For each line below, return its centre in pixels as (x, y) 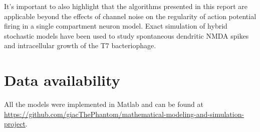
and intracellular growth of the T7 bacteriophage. (80, 45)
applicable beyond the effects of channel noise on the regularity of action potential (130, 16)
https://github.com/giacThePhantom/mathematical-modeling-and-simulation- (124, 114)
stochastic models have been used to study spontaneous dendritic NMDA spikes (126, 35)
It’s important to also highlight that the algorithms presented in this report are (126, 6)
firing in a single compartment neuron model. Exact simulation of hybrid (116, 26)
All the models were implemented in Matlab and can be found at (104, 104)
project (15, 124)
